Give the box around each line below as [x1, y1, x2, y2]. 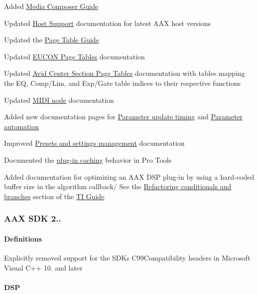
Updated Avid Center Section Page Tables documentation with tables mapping [4, 68, 245, 78]
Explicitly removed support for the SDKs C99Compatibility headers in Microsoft [4, 252, 251, 263]
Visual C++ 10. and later [4, 262, 83, 273]
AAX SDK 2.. [4, 212, 61, 225]
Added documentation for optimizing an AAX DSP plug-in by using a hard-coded [4, 171, 255, 182]
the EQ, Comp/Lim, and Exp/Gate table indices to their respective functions [4, 77, 241, 88]
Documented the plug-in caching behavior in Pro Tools [4, 154, 172, 165]
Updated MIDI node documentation [4, 94, 114, 105]
